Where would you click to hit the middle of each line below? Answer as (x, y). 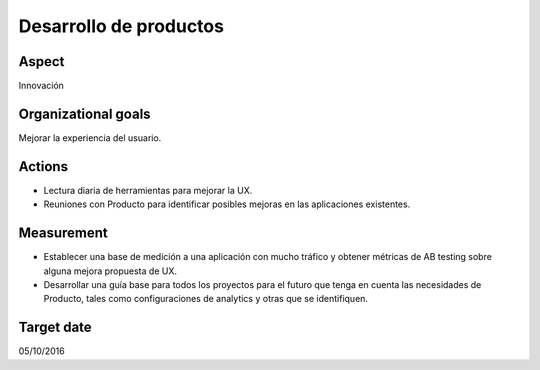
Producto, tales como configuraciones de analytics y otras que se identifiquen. (206, 299)
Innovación (41, 86)
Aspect (41, 61)
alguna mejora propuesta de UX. (110, 271)
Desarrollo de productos (121, 26)
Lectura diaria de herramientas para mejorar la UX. (148, 190)
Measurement (63, 233)
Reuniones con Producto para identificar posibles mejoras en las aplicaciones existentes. (227, 204)
